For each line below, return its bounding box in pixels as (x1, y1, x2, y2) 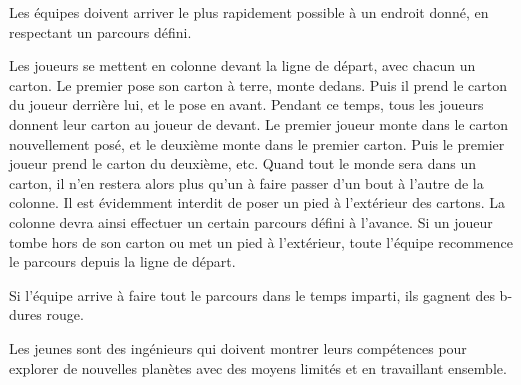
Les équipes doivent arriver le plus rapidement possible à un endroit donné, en (9, 2, 489, 22)
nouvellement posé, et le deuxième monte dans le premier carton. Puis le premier (9, 133, 505, 154)
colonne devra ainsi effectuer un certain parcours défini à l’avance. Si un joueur (9, 211, 493, 232)
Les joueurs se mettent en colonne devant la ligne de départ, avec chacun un (9, 55, 476, 76)
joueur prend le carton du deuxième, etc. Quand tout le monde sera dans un (9, 153, 476, 174)
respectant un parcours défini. (9, 21, 192, 42)
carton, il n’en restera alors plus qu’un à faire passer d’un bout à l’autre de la (9, 172, 484, 193)
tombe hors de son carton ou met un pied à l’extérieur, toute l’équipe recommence (9, 231, 513, 252)
